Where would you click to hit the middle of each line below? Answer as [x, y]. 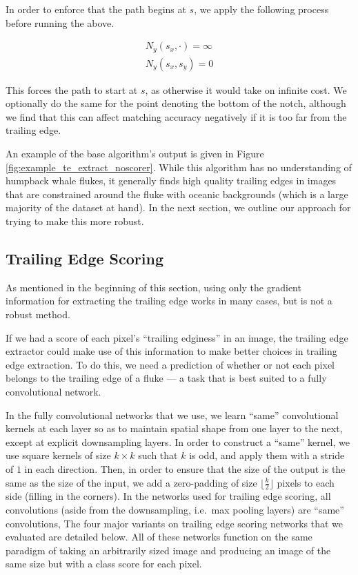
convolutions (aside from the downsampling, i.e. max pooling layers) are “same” [175, 509]
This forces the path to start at [72, 89]
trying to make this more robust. [75, 221]
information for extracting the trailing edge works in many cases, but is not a [169, 301]
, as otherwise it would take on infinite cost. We [246, 89]
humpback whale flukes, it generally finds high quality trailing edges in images [171, 181]
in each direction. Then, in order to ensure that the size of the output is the [185, 468]
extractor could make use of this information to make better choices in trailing [171, 351]
